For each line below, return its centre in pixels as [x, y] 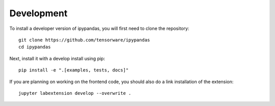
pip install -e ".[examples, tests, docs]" [74, 70]
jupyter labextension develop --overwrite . [75, 93]
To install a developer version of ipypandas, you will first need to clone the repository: [99, 28]
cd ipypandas [35, 47]
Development [38, 13]
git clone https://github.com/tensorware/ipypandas [84, 40]
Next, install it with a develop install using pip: [57, 58]
